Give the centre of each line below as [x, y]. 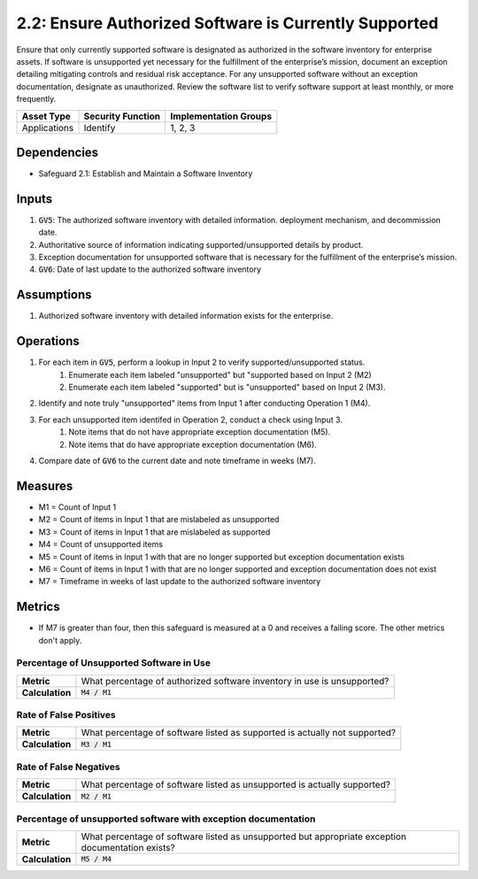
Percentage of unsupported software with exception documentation [166, 819]
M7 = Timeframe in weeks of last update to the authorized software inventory [180, 582]
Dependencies [58, 152]
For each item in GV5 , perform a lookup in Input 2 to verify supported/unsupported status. [202, 362]
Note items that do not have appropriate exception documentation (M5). [200, 432]
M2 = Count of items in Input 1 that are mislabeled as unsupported [159, 520]
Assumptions [54, 295]
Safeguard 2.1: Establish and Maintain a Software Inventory [146, 173]
